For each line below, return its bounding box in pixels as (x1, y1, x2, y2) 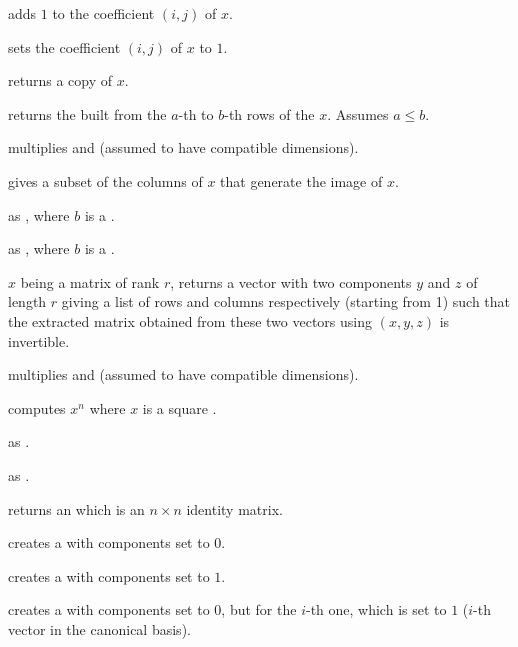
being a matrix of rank (20, 271, 160, 292)
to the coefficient (52, 3, 155, 23)
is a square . (142, 397, 217, 418)
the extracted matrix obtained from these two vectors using (8, 310, 372, 331)
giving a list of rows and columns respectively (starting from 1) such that (61, 291, 511, 312)
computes (8, 397, 66, 418)
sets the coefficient (8, 36, 121, 57)
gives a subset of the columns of (8, 170, 203, 191)
